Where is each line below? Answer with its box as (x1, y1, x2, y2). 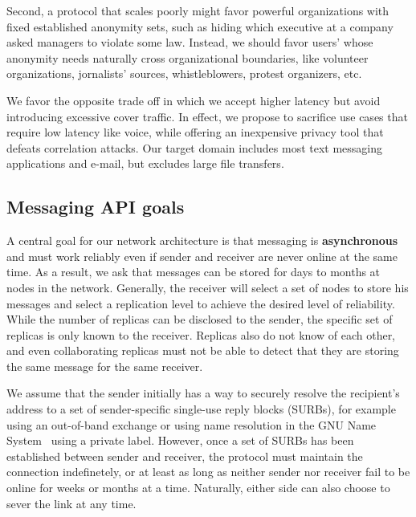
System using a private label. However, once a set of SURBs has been (6, 432, 354, 449)
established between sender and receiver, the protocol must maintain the (6, 447, 363, 464)
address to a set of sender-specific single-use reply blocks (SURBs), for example (6, 401, 396, 417)
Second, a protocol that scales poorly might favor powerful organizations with (6, 2, 389, 18)
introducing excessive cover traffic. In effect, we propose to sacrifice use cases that (6, 108, 408, 124)
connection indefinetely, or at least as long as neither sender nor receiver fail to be (6, 463, 410, 480)
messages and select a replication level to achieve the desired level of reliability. (6, 295, 395, 311)
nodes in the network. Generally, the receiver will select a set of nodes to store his (6, 279, 409, 295)
